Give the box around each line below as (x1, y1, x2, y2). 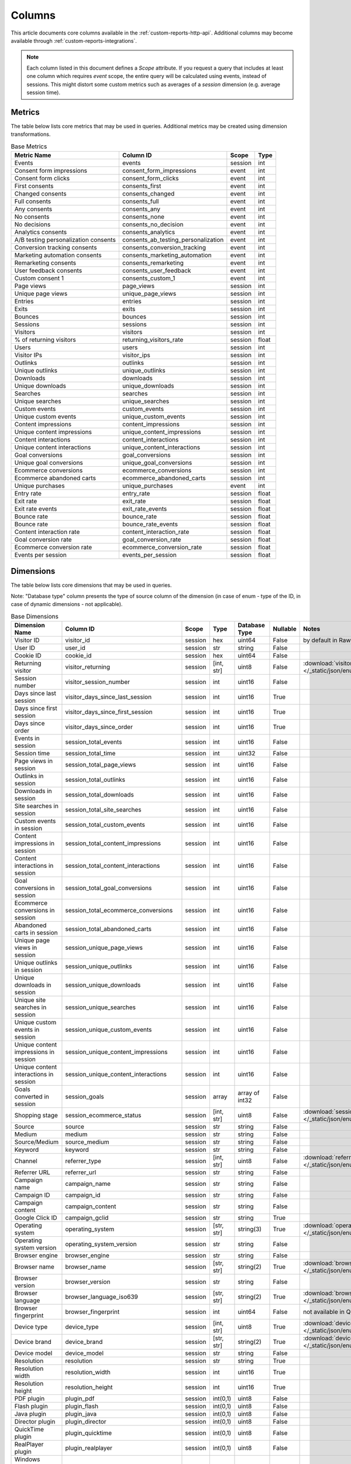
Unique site (14, 996, 46, 1004)
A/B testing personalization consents (14, 235, 116, 244)
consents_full (122, 197, 159, 205)
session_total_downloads (65, 791, 134, 799)
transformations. (11, 131, 51, 138)
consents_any (122, 205, 161, 213)
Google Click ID (14, 1214, 58, 1222)
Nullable (273, 625, 297, 633)
